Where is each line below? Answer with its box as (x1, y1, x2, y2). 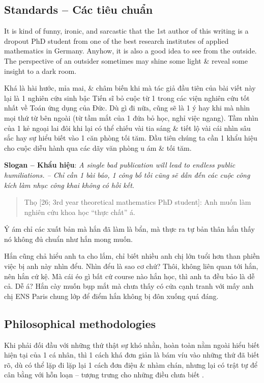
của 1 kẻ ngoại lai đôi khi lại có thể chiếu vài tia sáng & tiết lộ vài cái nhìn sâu (4, 122, 251, 133)
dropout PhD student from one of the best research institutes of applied (4, 35, 229, 46)
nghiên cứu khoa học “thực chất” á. (24, 206, 135, 217)
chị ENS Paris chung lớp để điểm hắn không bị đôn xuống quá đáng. (4, 290, 219, 301)
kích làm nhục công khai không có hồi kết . (4, 179, 134, 190)
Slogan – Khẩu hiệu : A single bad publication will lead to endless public (4, 159, 236, 170)
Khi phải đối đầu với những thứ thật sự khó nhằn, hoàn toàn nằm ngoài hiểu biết (4, 339, 260, 350)
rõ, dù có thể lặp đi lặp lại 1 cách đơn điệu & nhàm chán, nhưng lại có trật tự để (4, 359, 257, 370)
